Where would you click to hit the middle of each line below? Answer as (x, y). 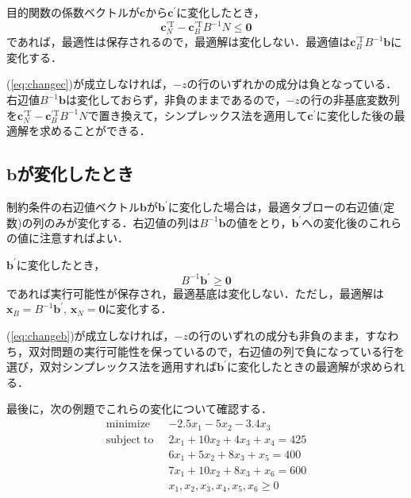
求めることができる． (95, 131)
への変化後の (335, 222)
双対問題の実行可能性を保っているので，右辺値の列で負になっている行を (217, 351)
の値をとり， (259, 222)
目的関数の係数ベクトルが (73, 12)
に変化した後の (355, 115)
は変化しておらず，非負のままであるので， (176, 100)
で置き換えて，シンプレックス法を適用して (198, 115)
